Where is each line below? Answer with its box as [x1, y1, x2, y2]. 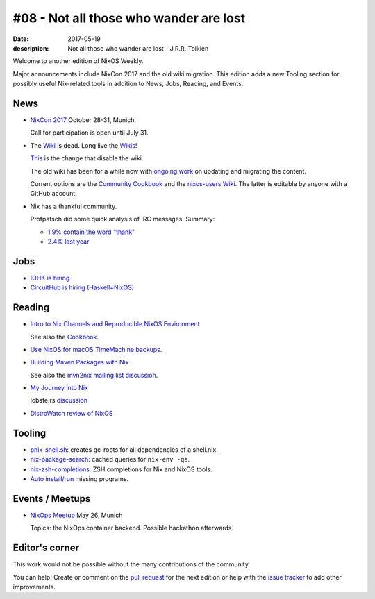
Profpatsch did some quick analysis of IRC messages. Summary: [30, 215, 215, 223]
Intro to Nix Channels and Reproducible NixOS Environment [30, 320, 200, 328]
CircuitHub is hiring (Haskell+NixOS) [30, 283, 135, 292]
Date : [12, 35, 29, 43]
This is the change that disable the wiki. [30, 154, 144, 162]
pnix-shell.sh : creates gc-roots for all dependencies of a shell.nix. [30, 445, 218, 454]
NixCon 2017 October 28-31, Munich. [30, 116, 137, 124]
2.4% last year [47, 237, 90, 246]
